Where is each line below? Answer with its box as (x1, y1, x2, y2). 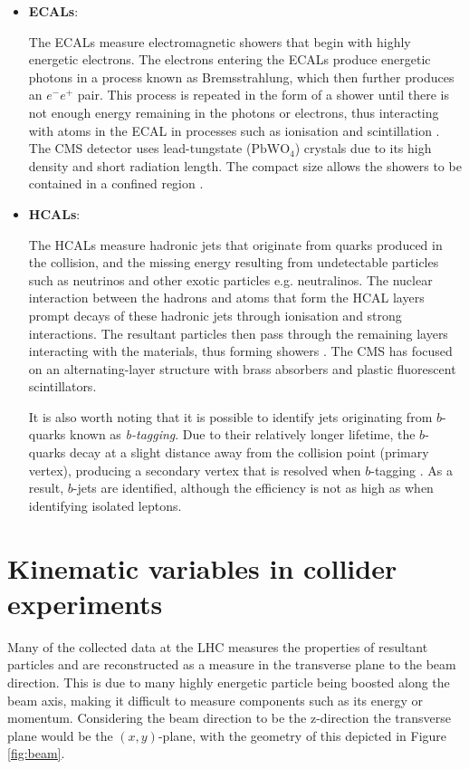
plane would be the (7, 726, 113, 745)
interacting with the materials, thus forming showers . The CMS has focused (28, 341, 453, 360)
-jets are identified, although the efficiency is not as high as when (72, 478, 434, 497)
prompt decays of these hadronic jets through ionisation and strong (28, 305, 402, 324)
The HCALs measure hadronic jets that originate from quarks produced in (28, 235, 443, 254)
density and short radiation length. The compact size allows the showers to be (28, 156, 462, 175)
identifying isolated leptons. (28, 495, 182, 514)
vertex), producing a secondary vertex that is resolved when (28, 460, 361, 479)
